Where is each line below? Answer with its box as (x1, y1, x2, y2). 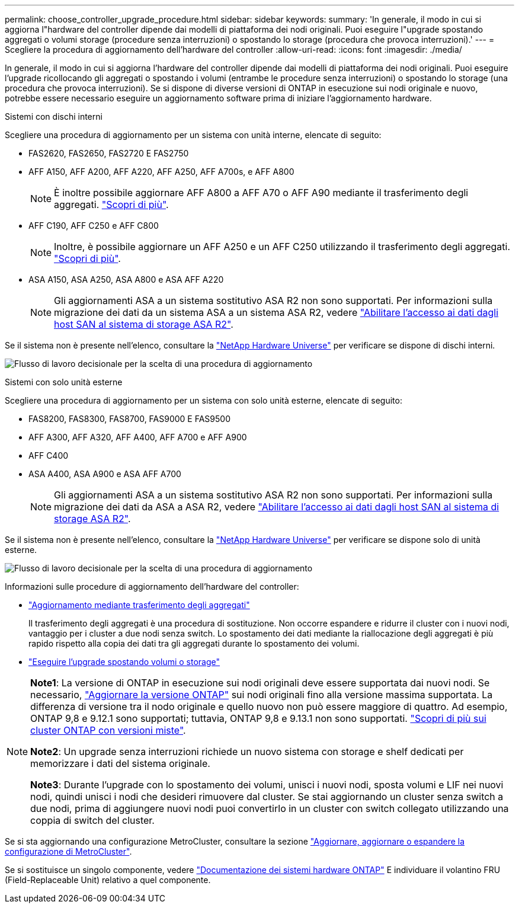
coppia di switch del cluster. (30, 814, 155, 826)
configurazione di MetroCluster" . (5, 846, 132, 856)
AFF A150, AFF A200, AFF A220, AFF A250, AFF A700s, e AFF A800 (28, 167, 294, 177)
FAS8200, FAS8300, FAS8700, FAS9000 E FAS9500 (28, 414, 231, 424)
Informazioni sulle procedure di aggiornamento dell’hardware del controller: (5, 581, 299, 592)
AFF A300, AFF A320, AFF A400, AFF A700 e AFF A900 (28, 432, 247, 442)
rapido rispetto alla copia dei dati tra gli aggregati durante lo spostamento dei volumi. (28, 638, 360, 648)
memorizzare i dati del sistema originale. (30, 757, 210, 769)
